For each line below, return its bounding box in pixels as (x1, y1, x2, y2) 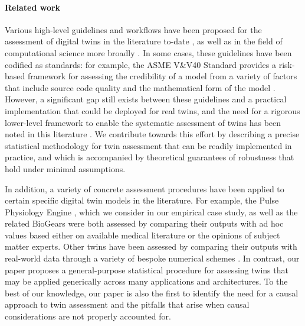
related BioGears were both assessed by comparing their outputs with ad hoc (5, 217, 284, 230)
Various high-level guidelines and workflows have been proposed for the (5, 23, 262, 35)
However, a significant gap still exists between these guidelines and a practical (5, 93, 287, 105)
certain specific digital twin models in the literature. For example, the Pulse (5, 194, 279, 206)
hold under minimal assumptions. (5, 162, 126, 175)
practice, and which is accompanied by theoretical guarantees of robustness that (5, 151, 294, 163)
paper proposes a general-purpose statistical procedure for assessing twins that (5, 263, 288, 276)
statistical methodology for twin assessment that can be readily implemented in (5, 139, 292, 151)
